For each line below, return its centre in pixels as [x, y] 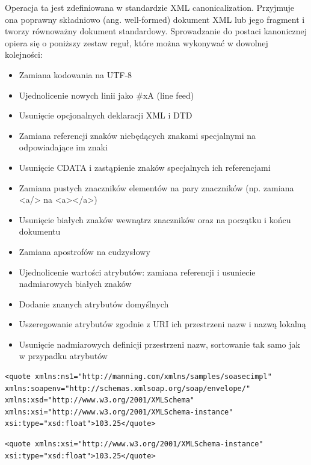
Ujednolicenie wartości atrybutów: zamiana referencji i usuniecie [137, 272]
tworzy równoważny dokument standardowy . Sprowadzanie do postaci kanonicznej [156, 31]
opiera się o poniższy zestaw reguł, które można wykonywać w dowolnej [137, 42]
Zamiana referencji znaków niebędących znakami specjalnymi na [137, 135]
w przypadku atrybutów [63, 356]
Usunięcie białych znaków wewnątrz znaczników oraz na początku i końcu [155, 219]
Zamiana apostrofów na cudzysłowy [85, 251]
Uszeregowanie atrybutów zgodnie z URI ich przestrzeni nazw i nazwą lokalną [162, 324]
